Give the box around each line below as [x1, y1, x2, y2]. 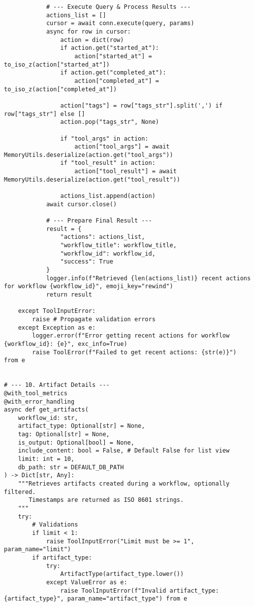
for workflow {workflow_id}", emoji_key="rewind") [4, 283, 173, 290]
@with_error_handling [4, 398, 75, 405]
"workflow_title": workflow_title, [60, 242, 177, 249]
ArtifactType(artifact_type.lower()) [60, 570, 184, 578]
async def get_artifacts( [4, 406, 89, 414]
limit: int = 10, [18, 455, 75, 463]
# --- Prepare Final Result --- [46, 217, 152, 225]
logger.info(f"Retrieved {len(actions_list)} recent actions [46, 274, 251, 282]
